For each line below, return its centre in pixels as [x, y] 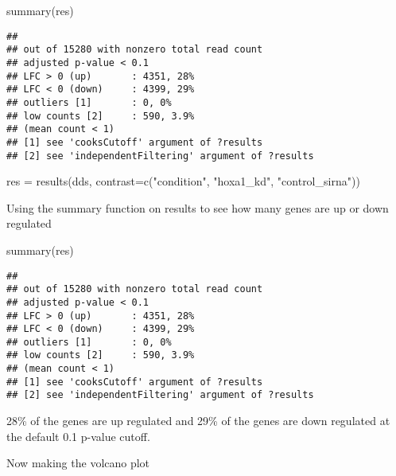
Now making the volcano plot [78, 463]
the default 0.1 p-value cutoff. [78, 436]
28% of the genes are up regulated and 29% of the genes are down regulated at [198, 421]
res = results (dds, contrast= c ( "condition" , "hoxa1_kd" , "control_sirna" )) [183, 181]
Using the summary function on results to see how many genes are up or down [198, 207]
